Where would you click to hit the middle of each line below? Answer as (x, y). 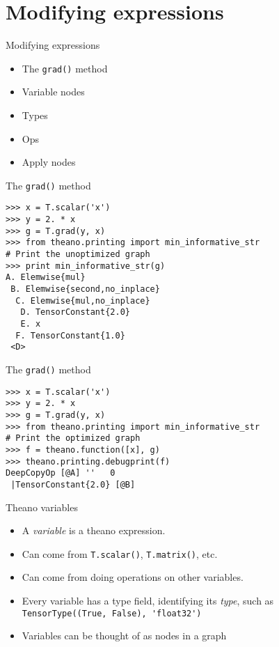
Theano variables (42, 507)
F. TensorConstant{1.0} (70, 335)
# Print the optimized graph (73, 438)
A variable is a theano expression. (94, 530)
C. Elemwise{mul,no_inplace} (83, 301)
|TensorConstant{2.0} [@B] (73, 484)
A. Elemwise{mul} (46, 278)
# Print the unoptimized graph (78, 255)
